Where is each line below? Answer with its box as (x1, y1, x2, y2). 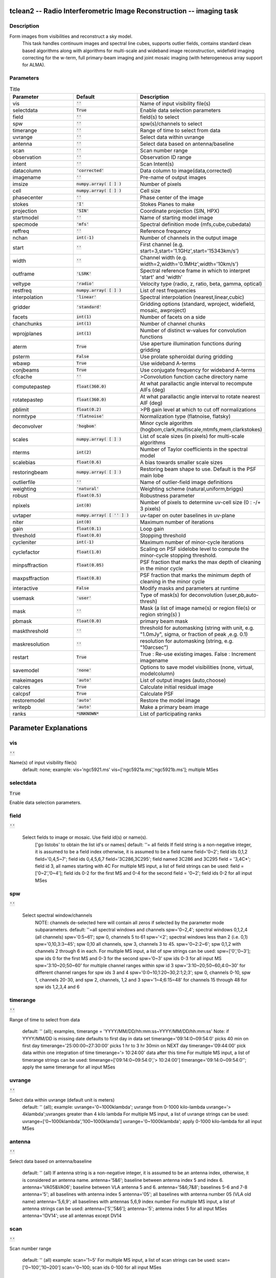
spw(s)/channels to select (140, 120, 202, 127)
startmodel (12, 214, 39, 221)
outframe (12, 270, 35, 277)
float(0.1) (76, 526, 102, 532)
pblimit (12, 406, 29, 413)
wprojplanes (12, 330, 42, 337)
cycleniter (12, 538, 37, 545)
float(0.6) (76, 460, 102, 465)
